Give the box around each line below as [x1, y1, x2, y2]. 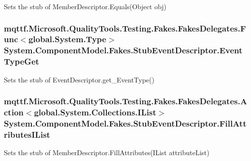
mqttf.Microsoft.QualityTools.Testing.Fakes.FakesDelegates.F [4, 22, 246, 34]
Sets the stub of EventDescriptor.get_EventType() [4, 74, 155, 84]
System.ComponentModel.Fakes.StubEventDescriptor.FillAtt [4, 117, 247, 129]
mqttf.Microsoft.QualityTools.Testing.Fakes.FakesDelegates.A [4, 95, 247, 107]
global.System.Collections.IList [34, 106, 156, 118]
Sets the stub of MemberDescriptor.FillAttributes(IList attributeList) [4, 147, 209, 158]
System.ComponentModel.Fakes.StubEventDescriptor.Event [4, 44, 243, 56]
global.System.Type [28, 33, 106, 45]
